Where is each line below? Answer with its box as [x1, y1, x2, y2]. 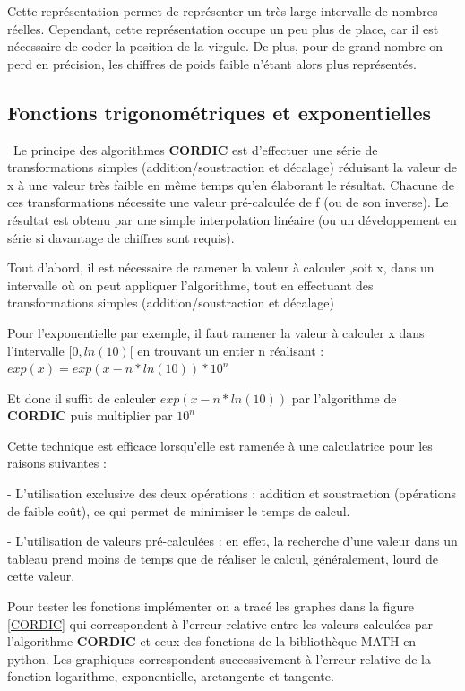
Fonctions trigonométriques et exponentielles [7, 98, 432, 125]
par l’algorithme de [291, 388, 397, 407]
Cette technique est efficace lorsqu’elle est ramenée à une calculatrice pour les [7, 436, 433, 454]
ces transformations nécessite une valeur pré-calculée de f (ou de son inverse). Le [7, 193, 449, 212]
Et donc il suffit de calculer [7, 388, 156, 407]
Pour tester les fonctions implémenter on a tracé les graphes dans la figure [7, 597, 414, 616]
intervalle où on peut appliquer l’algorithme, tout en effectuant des [7, 275, 374, 294]
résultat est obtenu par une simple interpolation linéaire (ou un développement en [7, 210, 457, 229]
